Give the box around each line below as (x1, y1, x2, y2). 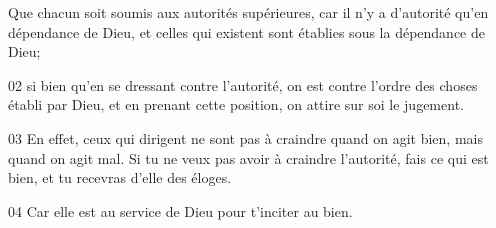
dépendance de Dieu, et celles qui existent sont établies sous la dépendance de (8, 21, 485, 42)
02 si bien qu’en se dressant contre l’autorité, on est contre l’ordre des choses (8, 74, 478, 95)
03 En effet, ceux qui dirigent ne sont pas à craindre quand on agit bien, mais (8, 127, 483, 148)
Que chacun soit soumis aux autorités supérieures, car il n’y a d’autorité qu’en (8, 2, 489, 22)
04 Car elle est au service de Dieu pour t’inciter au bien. (8, 200, 353, 221)
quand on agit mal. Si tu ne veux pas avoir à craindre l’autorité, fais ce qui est (8, 147, 489, 168)
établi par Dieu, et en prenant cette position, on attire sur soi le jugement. (8, 94, 464, 115)
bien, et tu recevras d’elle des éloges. (8, 167, 232, 188)
